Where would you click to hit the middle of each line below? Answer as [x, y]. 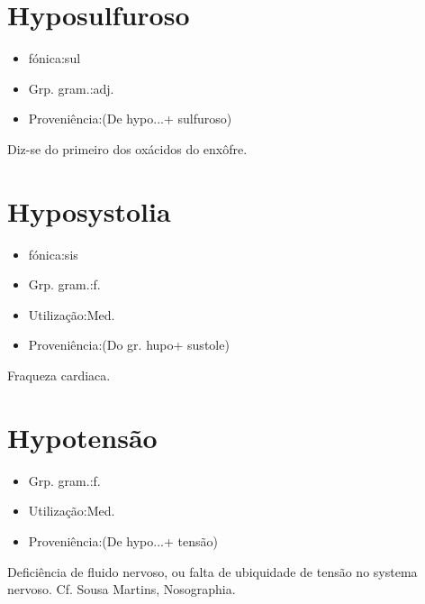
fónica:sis [53, 254]
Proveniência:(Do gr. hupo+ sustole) [129, 345]
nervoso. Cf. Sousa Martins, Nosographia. [122, 589]
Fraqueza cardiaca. [59, 375]
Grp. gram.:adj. [71, 88]
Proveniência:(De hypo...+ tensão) [123, 540]
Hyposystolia [89, 210]
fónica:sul [54, 58]
